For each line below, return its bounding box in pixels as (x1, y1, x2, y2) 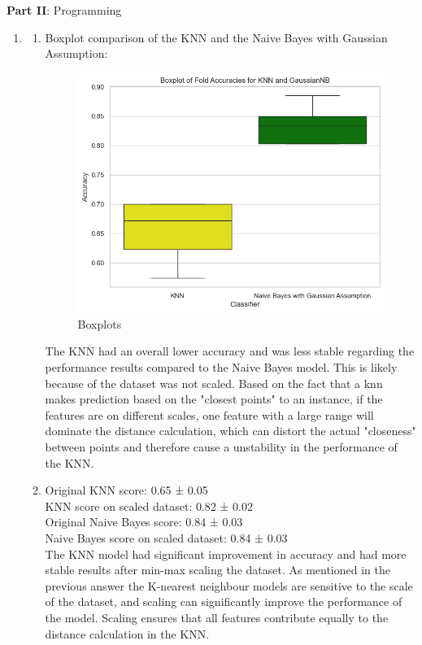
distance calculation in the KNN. (45, 625, 210, 642)
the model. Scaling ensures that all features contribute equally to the (45, 608, 389, 625)
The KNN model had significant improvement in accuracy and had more (45, 545, 407, 562)
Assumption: (45, 45, 108, 62)
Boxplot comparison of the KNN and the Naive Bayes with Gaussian (45, 28, 388, 46)
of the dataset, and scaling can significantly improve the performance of (45, 593, 402, 610)
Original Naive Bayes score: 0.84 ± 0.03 (45, 513, 243, 530)
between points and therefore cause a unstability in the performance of (45, 438, 398, 455)
